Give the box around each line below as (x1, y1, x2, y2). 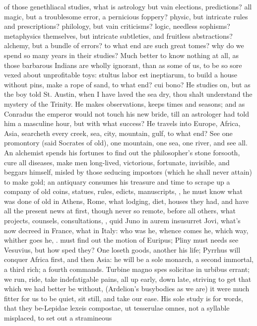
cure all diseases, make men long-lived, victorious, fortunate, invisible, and (4, 157, 230, 167)
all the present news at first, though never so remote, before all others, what (4, 205, 236, 216)
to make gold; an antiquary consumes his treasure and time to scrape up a (4, 176, 230, 187)
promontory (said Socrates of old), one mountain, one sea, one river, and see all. (4, 137, 248, 148)
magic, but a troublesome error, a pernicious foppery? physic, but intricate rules (4, 11, 248, 21)
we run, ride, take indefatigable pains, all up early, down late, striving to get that (4, 273, 252, 284)
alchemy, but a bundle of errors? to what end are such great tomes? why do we (4, 40, 244, 51)
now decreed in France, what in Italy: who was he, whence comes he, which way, (4, 225, 249, 235)
